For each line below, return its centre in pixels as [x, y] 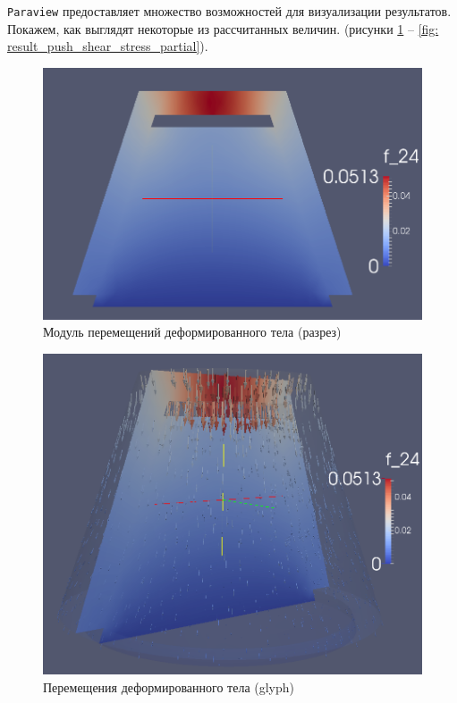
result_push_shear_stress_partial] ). [108, 46]
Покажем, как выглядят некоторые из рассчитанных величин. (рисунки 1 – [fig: [223, 28]
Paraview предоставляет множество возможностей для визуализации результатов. [229, 11]
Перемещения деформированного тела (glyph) [169, 687]
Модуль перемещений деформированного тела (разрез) [192, 332]
